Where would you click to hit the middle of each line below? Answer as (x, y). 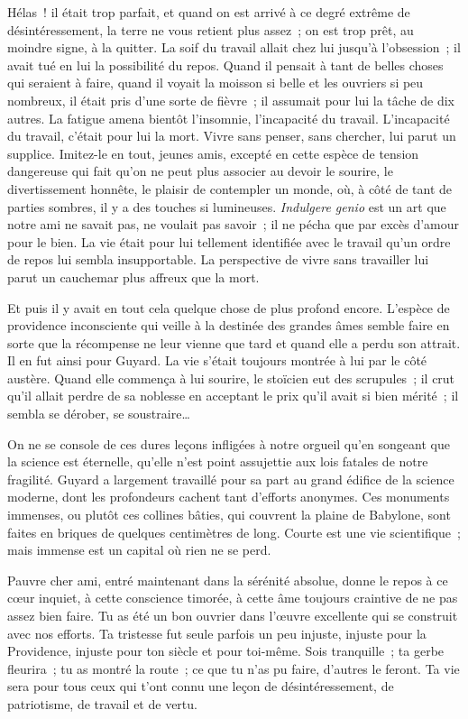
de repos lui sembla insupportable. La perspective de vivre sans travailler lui (218, 259)
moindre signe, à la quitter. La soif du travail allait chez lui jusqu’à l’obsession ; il (234, 47)
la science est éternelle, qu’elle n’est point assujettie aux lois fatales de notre (218, 461)
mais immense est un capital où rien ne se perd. (139, 550)
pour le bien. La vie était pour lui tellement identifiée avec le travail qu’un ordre (229, 241)
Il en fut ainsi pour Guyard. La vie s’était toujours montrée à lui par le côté (217, 360)
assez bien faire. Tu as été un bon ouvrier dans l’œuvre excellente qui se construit (233, 615)
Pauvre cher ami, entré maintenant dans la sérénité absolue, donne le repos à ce (228, 580)
